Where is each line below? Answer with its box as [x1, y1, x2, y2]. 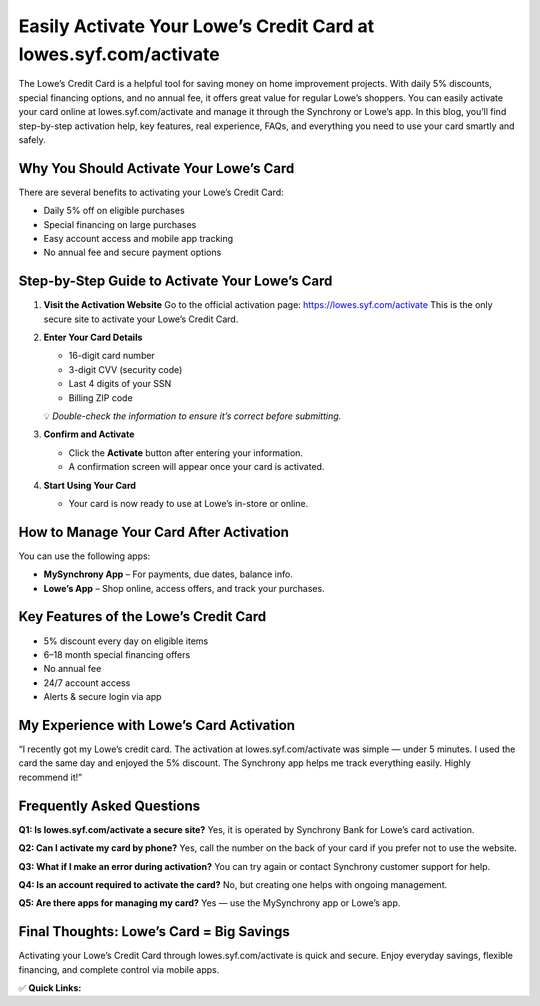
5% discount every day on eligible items [43, 635, 209, 647]
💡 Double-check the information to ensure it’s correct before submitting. [43, 410, 342, 422]
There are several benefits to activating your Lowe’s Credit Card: [18, 186, 284, 198]
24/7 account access [43, 676, 131, 689]
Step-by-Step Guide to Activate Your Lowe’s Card [18, 273, 333, 290]
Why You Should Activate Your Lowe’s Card [18, 160, 295, 177]
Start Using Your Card [43, 479, 137, 491]
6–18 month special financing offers [43, 648, 191, 660]
